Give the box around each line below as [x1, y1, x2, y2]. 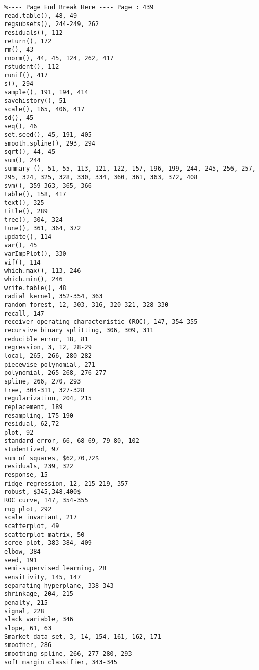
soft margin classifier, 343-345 [4, 658, 117, 666]
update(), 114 [4, 233, 52, 241]
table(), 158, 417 [4, 190, 66, 198]
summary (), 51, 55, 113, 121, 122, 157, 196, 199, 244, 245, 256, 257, [4, 165, 256, 173]
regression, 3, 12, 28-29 [4, 344, 92, 351]
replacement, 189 [4, 403, 63, 411]
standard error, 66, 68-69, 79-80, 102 [4, 437, 139, 445]
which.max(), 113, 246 [4, 267, 81, 275]
